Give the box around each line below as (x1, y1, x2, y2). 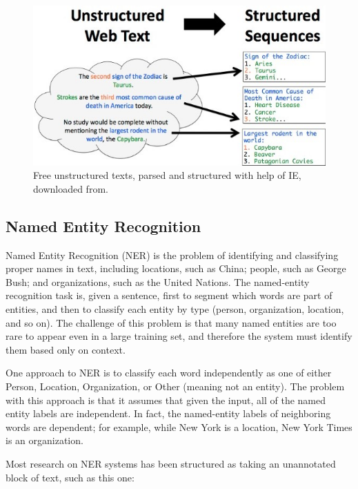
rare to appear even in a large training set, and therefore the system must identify (6, 329, 352, 343)
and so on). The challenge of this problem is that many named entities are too (6, 315, 337, 329)
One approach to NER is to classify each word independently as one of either (6, 365, 332, 380)
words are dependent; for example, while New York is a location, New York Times (6, 419, 352, 434)
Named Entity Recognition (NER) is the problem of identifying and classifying (6, 247, 339, 262)
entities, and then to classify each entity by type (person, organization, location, (6, 302, 344, 316)
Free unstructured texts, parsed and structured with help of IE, (33, 168, 301, 182)
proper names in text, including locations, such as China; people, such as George (6, 261, 346, 276)
